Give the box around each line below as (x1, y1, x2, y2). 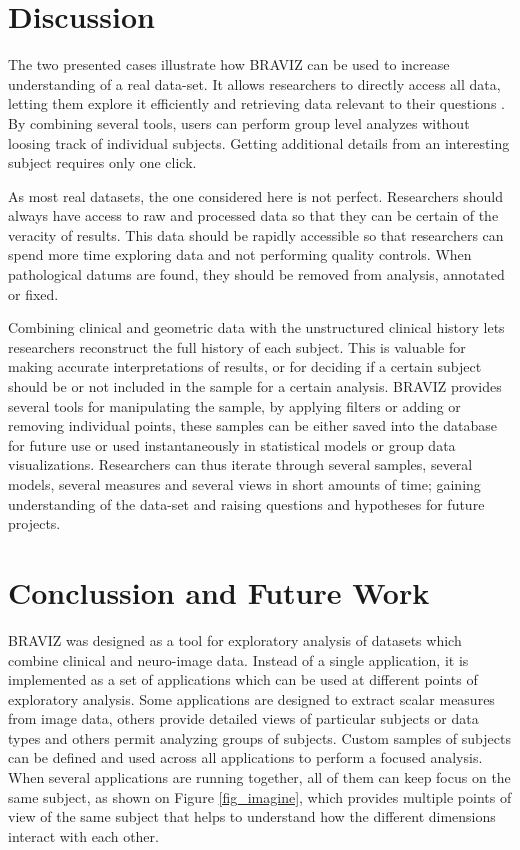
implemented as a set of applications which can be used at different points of (8, 669, 478, 690)
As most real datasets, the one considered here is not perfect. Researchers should (8, 185, 503, 206)
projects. (8, 513, 61, 534)
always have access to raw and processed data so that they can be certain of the (8, 205, 499, 226)
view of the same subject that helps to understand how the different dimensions (8, 806, 496, 827)
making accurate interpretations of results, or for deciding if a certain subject (8, 356, 482, 377)
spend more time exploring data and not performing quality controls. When (8, 244, 472, 265)
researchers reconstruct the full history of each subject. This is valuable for (8, 336, 466, 357)
